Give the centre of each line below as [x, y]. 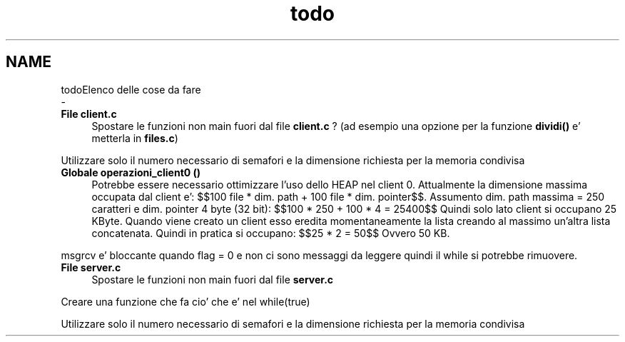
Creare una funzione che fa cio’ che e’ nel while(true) [186, 301]
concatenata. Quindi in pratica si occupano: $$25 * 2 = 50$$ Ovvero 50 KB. [271, 233]
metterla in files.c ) [135, 138]
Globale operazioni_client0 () [131, 172]
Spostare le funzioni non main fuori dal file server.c [213, 279]
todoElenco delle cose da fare [131, 89]
